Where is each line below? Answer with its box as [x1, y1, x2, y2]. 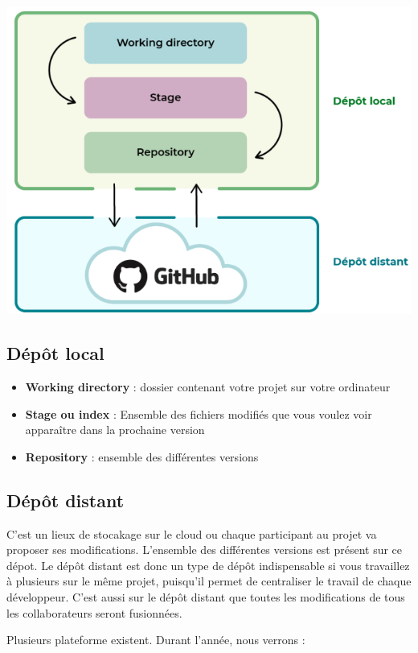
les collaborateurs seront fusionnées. [6, 604, 182, 621]
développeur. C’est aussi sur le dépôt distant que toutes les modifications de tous [6, 588, 405, 605]
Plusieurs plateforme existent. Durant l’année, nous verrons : [6, 631, 305, 648]
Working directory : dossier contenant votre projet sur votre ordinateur [25, 378, 391, 395]
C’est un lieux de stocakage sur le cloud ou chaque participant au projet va [6, 525, 377, 542]
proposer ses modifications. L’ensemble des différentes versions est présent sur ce [6, 541, 403, 558]
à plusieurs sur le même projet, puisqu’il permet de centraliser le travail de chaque [6, 572, 412, 589]
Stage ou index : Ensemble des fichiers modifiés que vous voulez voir [25, 405, 372, 422]
